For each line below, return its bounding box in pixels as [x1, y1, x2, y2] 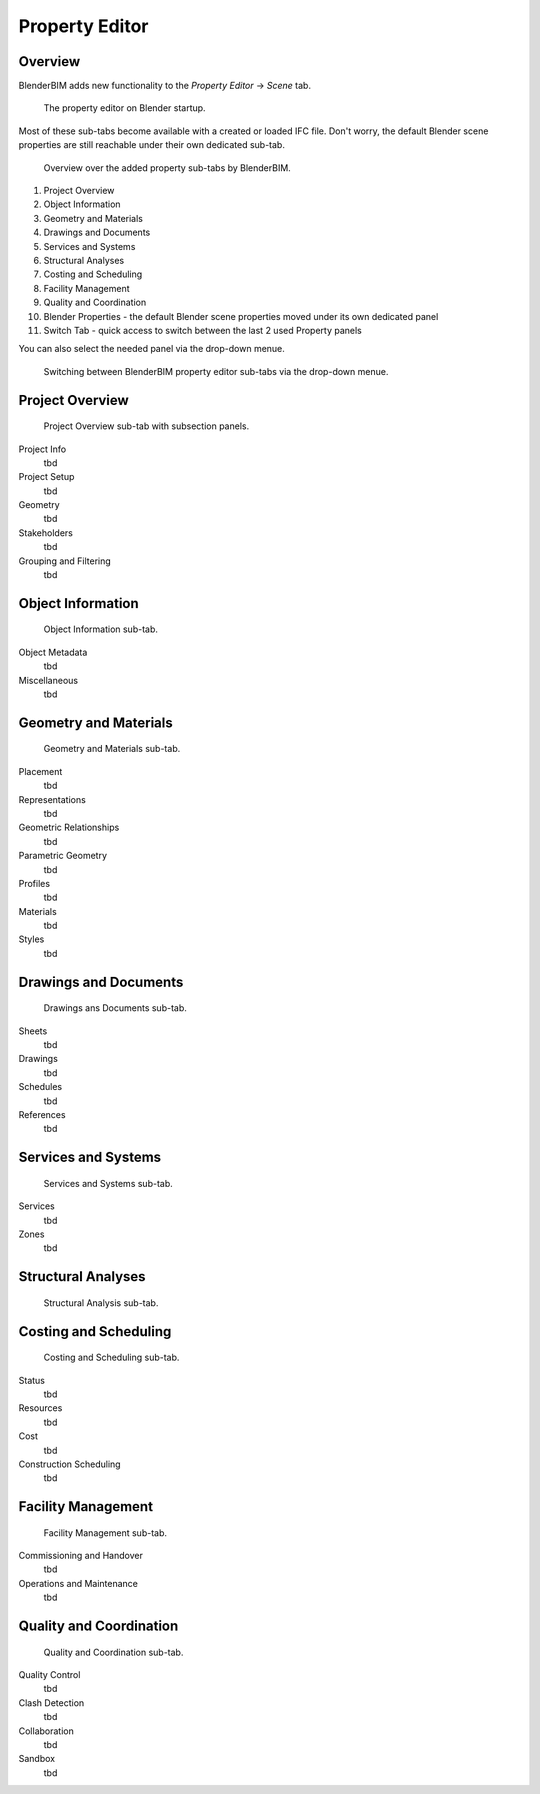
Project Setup [18, 471, 75, 483]
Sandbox [18, 1753, 55, 1765]
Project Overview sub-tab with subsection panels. [43, 420, 250, 432]
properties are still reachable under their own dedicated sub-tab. [18, 139, 285, 151]
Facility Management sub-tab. [43, 1526, 168, 1539]
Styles [18, 933, 45, 945]
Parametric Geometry [18, 850, 108, 862]
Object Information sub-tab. [43, 623, 159, 635]
